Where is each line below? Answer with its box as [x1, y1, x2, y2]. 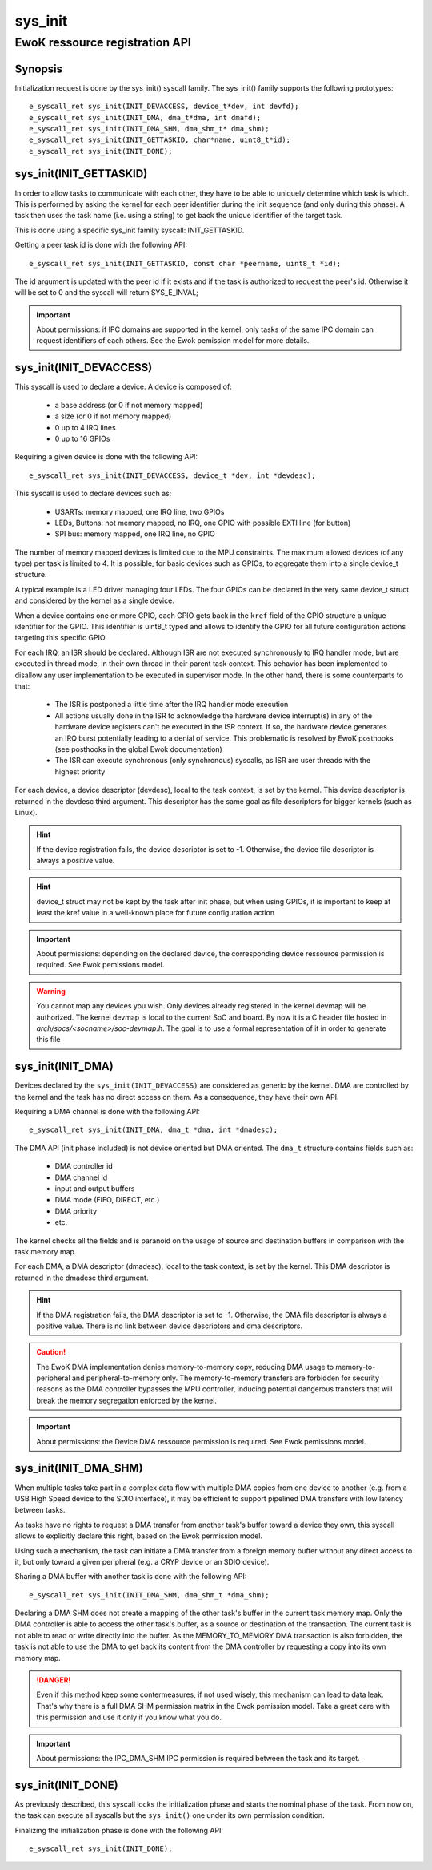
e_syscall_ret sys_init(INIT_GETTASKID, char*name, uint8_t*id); [29, 135, 291, 144]
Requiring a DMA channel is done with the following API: [14, 1107, 200, 1117]
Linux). [14, 807, 38, 817]
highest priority [54, 766, 106, 777]
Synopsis [14, 62, 63, 75]
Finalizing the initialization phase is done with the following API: [14, 1825, 224, 1835]
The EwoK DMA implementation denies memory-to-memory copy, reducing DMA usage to [36, 1362, 334, 1371]
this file [36, 1035, 61, 1044]
